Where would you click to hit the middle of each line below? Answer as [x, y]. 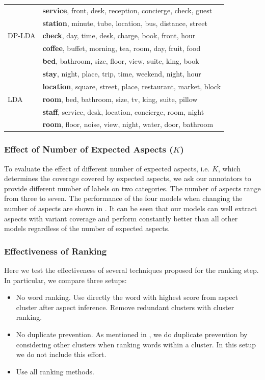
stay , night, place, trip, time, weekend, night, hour [122, 73]
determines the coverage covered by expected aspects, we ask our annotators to [128, 178]
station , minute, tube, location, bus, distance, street [125, 23]
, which [229, 168]
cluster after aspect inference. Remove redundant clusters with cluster [125, 307]
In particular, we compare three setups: [65, 280]
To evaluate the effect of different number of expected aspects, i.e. [107, 168]
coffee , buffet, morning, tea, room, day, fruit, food [122, 48]
